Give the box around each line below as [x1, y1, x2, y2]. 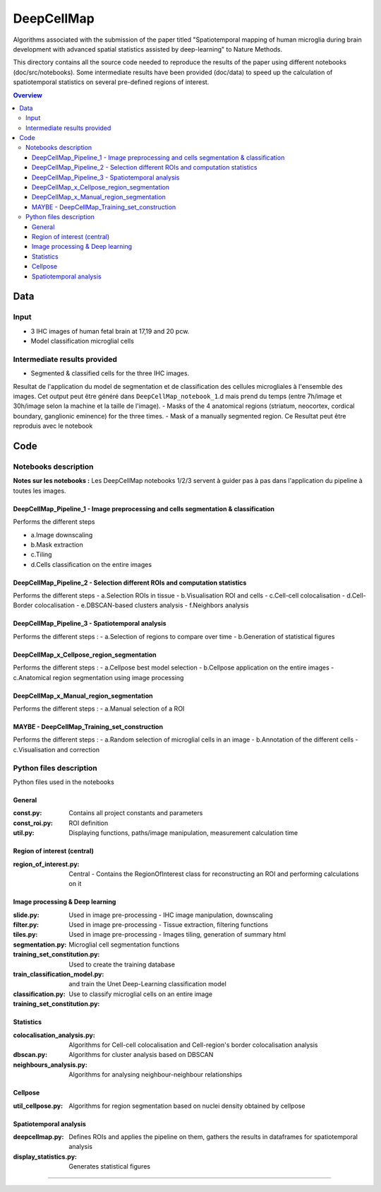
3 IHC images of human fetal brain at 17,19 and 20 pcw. [30, 327, 190, 335]
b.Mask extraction [30, 540, 84, 549]
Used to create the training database [68, 960, 176, 969]
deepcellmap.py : [13, 1132, 64, 1141]
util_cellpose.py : [13, 1102, 64, 1110]
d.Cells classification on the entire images [30, 560, 152, 568]
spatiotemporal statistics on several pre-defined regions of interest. [13, 78, 210, 86]
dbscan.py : [13, 1051, 48, 1059]
